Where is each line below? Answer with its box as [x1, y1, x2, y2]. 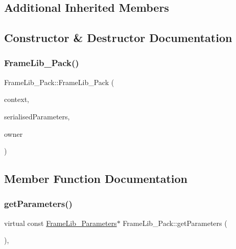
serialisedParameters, [4, 111, 70, 121]
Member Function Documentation [4, 171, 188, 186]
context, [4, 94, 29, 105]
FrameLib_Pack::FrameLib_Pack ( [4, 76, 114, 87]
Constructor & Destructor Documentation [4, 30, 232, 46]
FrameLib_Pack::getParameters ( [123, 217, 227, 228]
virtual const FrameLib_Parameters [4, 217, 117, 228]
